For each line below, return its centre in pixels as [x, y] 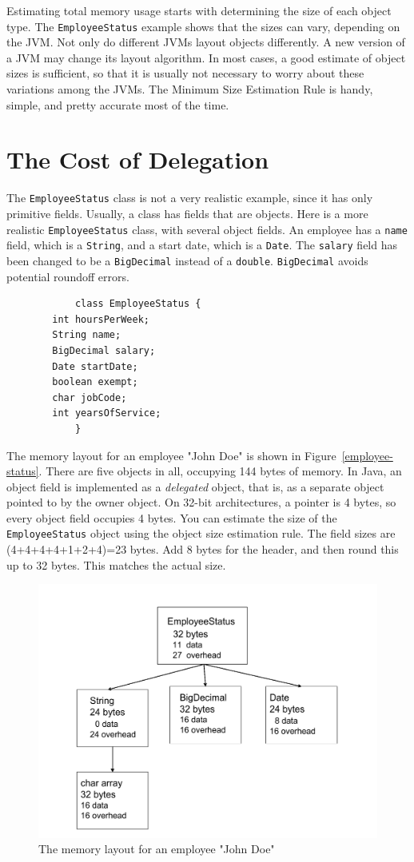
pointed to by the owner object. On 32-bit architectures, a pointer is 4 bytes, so [201, 502]
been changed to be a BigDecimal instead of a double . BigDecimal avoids [187, 260]
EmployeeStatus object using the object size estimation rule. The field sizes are [201, 533]
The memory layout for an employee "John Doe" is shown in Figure [171, 455]
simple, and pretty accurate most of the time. [118, 104]
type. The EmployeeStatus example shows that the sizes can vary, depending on [203, 26]
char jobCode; [90, 397]
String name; [87, 335]
